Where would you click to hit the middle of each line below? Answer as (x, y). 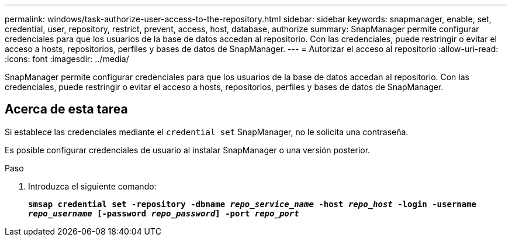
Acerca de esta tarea (66, 109)
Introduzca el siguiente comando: (92, 186)
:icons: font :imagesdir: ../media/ (67, 59)
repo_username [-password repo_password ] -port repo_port (164, 213)
